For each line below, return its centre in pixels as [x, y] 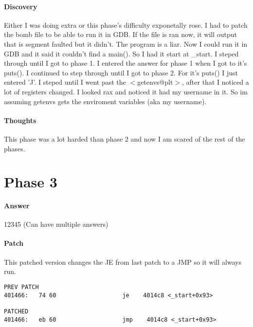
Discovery [21, 6]
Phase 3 [31, 182]
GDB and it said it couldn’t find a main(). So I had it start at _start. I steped [121, 53]
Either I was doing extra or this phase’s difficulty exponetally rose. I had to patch [126, 25]
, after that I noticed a [216, 82]
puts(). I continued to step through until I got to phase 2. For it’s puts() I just [121, 72]
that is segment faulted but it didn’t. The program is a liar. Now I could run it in [126, 44]
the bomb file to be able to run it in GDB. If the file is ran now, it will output [120, 34]
